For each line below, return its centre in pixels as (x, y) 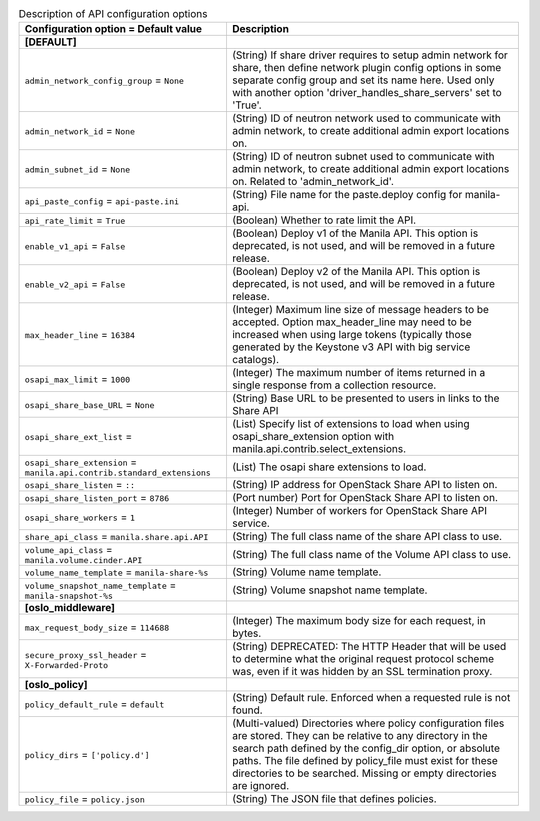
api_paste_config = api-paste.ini (102, 201)
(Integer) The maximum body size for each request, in (358, 621)
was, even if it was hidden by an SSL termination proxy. (362, 672)
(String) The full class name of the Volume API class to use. (371, 554)
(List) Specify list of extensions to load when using (350, 424)
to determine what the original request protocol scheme (363, 659)
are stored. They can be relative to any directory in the (360, 736)
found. (247, 710)
